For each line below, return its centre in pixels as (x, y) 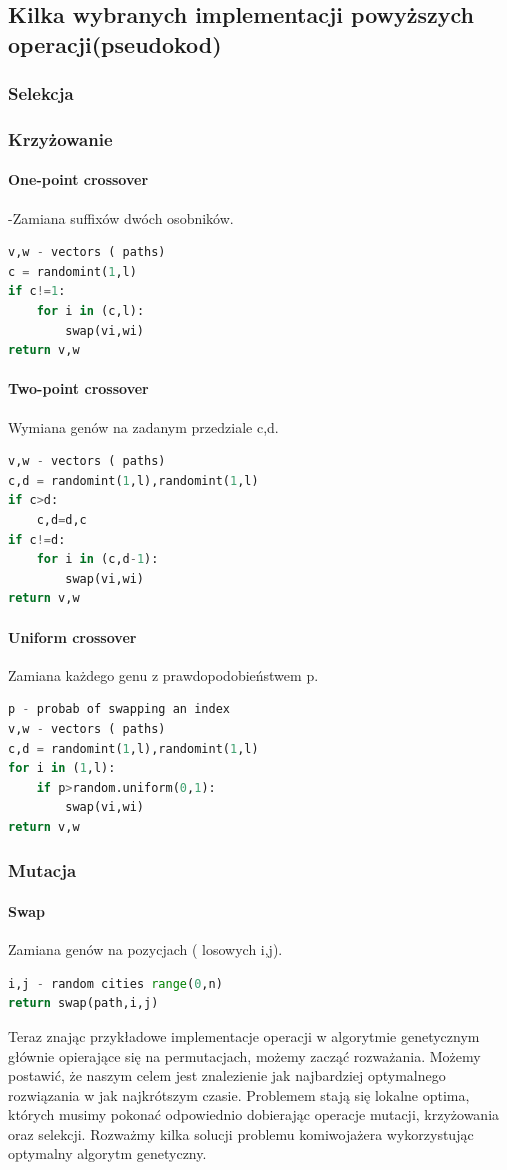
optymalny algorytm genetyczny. (107, 1153)
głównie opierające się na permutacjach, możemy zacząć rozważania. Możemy (244, 1055)
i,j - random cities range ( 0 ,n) (115, 983)
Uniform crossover (72, 636)
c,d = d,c (61, 519)
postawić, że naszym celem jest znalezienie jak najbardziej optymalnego (227, 1075)
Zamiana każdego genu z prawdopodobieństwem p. (163, 674)
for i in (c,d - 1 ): (97, 559)
